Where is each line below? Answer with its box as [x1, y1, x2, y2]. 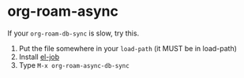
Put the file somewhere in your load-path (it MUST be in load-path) [18, 43, 238, 53]
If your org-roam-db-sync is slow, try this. [7, 28, 140, 38]
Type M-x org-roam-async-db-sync [18, 60, 130, 69]
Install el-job [18, 52, 60, 61]
